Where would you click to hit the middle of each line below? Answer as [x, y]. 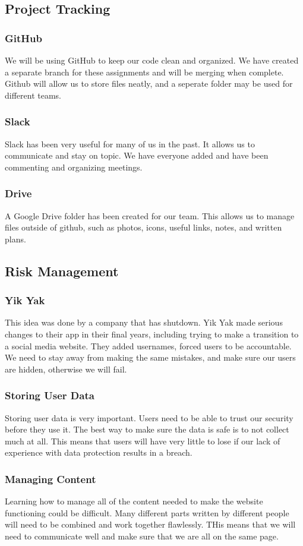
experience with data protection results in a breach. [99, 452]
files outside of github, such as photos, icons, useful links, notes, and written [143, 227]
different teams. [33, 95]
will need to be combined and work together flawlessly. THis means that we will [150, 524]
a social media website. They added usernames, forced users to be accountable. [148, 345]
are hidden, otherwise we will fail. [66, 369]
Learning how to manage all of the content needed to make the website [134, 501]
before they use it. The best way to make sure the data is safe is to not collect [147, 429]
